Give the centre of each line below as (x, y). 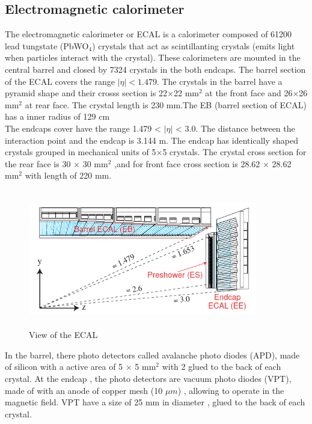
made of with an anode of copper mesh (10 (84, 390)
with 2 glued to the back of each (222, 367)
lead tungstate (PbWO (47, 45)
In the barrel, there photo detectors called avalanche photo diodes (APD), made (152, 355)
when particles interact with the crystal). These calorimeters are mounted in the (153, 57)
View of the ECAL (63, 335)
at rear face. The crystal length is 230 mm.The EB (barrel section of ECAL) (166, 104)
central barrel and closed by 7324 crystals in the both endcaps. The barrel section (155, 69)
